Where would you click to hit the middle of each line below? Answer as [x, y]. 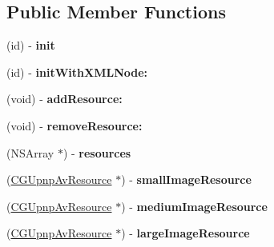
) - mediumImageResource [194, 206]
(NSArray [30, 152]
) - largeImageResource [185, 233]
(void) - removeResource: [75, 125]
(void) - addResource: [64, 99]
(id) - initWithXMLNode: [77, 72]
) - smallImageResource [186, 179]
